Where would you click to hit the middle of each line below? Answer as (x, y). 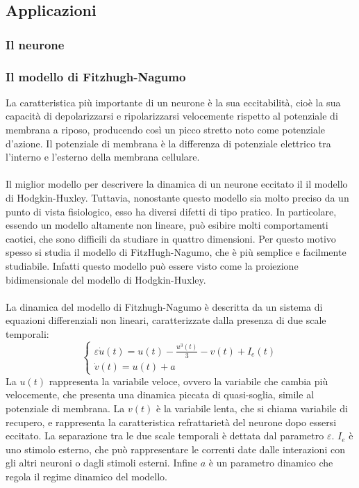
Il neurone (35, 44)
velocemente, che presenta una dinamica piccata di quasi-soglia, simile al (160, 395)
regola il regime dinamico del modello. (87, 476)
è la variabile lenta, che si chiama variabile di (252, 408)
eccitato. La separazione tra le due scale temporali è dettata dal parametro (165, 436)
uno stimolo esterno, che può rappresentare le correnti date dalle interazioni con (175, 449)
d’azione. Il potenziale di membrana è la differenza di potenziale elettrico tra (168, 143)
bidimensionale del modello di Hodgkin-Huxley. (106, 279)
